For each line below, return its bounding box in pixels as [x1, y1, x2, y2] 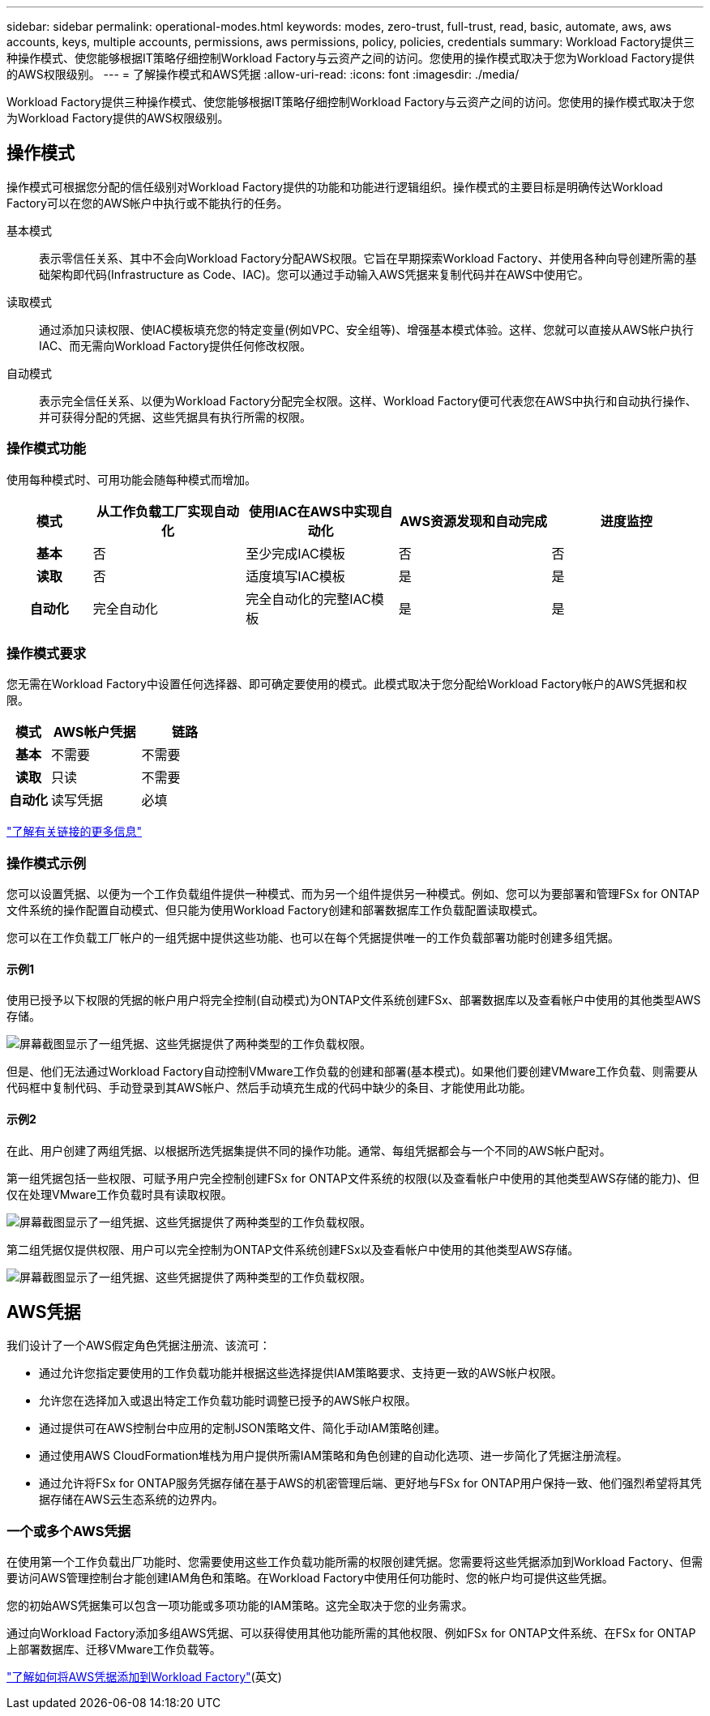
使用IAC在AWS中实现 [248, 503, 380, 520]
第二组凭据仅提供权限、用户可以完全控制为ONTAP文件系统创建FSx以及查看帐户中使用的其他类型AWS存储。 [6, 1242, 580, 1256]
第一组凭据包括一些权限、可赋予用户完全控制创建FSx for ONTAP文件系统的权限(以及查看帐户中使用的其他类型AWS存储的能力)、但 [6, 1170, 699, 1185]
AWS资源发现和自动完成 [400, 512, 548, 529]
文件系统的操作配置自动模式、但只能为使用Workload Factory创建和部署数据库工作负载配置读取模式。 [6, 903, 544, 918]
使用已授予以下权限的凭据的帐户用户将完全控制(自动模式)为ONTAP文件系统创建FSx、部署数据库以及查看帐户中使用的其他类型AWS [6, 993, 701, 1008]
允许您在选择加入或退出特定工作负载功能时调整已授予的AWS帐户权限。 [39, 1393, 417, 1408]
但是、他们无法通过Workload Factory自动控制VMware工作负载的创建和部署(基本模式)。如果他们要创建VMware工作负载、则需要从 [6, 1064, 698, 1079]
